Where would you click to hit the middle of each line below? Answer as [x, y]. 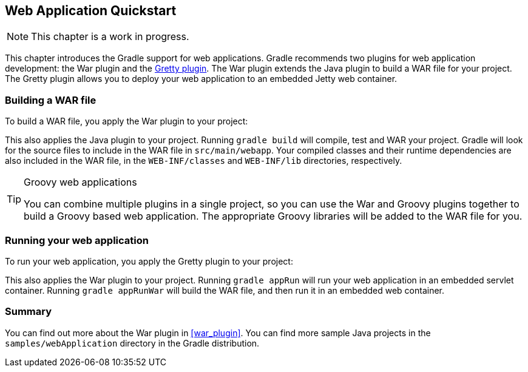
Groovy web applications [80, 182]
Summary [29, 312]
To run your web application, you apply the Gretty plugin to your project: [149, 261]
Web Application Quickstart [91, 11]
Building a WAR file [51, 100]
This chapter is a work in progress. [110, 37]
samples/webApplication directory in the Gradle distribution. [132, 343]
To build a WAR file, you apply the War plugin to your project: [127, 121]
